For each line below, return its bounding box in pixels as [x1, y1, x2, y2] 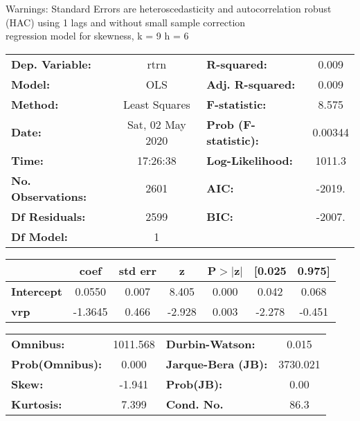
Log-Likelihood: [206, 152, 293, 168]
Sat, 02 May [127, 116, 186, 132]
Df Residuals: [11, 208, 86, 224]
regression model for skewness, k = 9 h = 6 [6, 28, 189, 43]
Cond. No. [165, 395, 224, 412]
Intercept [11, 283, 62, 299]
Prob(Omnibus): [11, 355, 102, 372]
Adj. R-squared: [206, 75, 296, 92]
